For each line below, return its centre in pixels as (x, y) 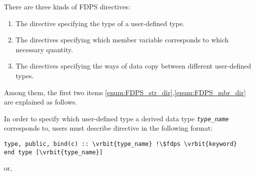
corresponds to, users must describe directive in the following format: (109, 128)
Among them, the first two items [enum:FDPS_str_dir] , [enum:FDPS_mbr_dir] (125, 92)
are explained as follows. (41, 102)
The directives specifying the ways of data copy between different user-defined (133, 66)
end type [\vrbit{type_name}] (54, 152)
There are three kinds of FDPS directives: (67, 6)
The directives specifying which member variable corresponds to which (122, 40)
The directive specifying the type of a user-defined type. (100, 23)
